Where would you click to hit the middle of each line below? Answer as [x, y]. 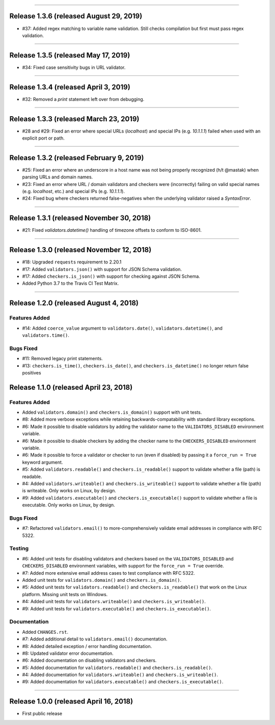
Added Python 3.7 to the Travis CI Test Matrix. [71, 283]
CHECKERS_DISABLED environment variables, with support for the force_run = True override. [123, 566]
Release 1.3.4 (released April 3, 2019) [70, 87]
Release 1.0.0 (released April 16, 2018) [71, 701]
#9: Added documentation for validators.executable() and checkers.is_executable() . [123, 682]
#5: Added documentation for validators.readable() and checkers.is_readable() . [117, 667]
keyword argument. [43, 462]
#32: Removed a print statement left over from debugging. [83, 99]
